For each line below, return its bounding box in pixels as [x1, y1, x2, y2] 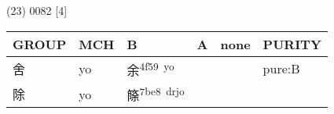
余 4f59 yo [127, 58, 174, 79]
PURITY [262, 34, 321, 53]
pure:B [262, 59, 300, 78]
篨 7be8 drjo [127, 83, 185, 105]
